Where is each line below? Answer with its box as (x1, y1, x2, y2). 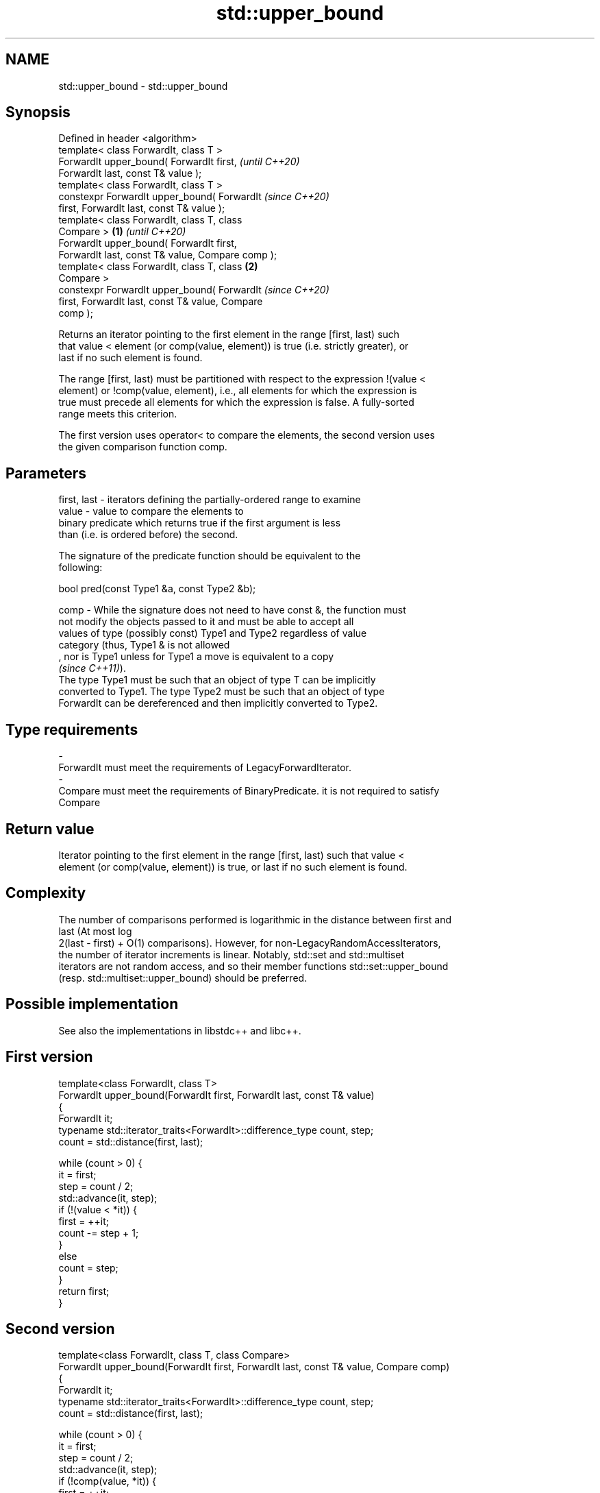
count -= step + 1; (58, 1226, 139, 1239)
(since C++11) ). (58, 662, 126, 675)
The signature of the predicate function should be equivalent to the (58, 550, 361, 562)
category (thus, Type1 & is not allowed (58, 639, 230, 651)
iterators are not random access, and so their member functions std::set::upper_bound (58, 960, 449, 972)
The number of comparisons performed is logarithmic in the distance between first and (58, 913, 451, 925)
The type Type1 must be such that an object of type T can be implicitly (58, 674, 376, 686)
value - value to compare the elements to (58, 505, 244, 518)
